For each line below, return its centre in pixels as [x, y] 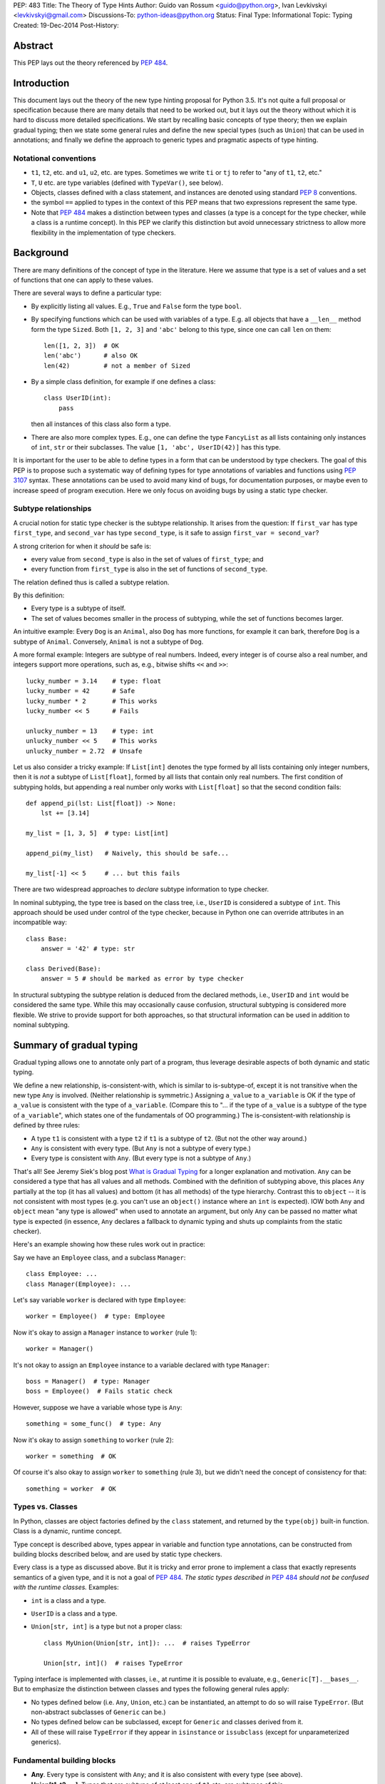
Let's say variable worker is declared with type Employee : [99, 1300]
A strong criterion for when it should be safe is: [82, 546]
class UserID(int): [78, 398]
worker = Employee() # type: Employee [96, 1316]
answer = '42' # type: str [88, 949]
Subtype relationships [52, 509]
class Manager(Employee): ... [79, 1284]
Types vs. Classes [45, 1507]
